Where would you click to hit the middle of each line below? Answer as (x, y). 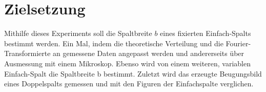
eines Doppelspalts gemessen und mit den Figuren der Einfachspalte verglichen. (129, 84)
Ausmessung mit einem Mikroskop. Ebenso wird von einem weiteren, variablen (127, 63)
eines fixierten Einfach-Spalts (206, 33)
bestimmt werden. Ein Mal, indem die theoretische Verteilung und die (114, 43)
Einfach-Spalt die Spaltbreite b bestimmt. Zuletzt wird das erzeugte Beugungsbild (133, 73)
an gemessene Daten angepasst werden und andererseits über (149, 53)
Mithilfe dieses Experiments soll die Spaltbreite (78, 33)
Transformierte (27, 53)
